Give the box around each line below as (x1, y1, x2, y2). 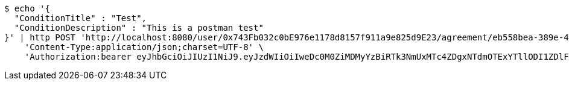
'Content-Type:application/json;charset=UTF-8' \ (24, 42, 264, 52)
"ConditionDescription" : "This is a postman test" (14, 23, 264, 33)
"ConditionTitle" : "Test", (14, 13, 147, 23)
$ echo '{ (4, 4, 50, 13)
